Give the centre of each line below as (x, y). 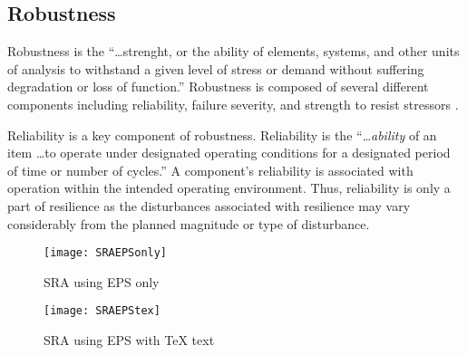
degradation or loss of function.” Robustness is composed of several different (218, 86)
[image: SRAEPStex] (102, 311)
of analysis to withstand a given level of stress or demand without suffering (216, 68)
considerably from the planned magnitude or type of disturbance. (189, 223)
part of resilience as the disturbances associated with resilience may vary (209, 205)
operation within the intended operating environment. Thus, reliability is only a (229, 188)
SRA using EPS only (102, 281)
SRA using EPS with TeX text (129, 340)
